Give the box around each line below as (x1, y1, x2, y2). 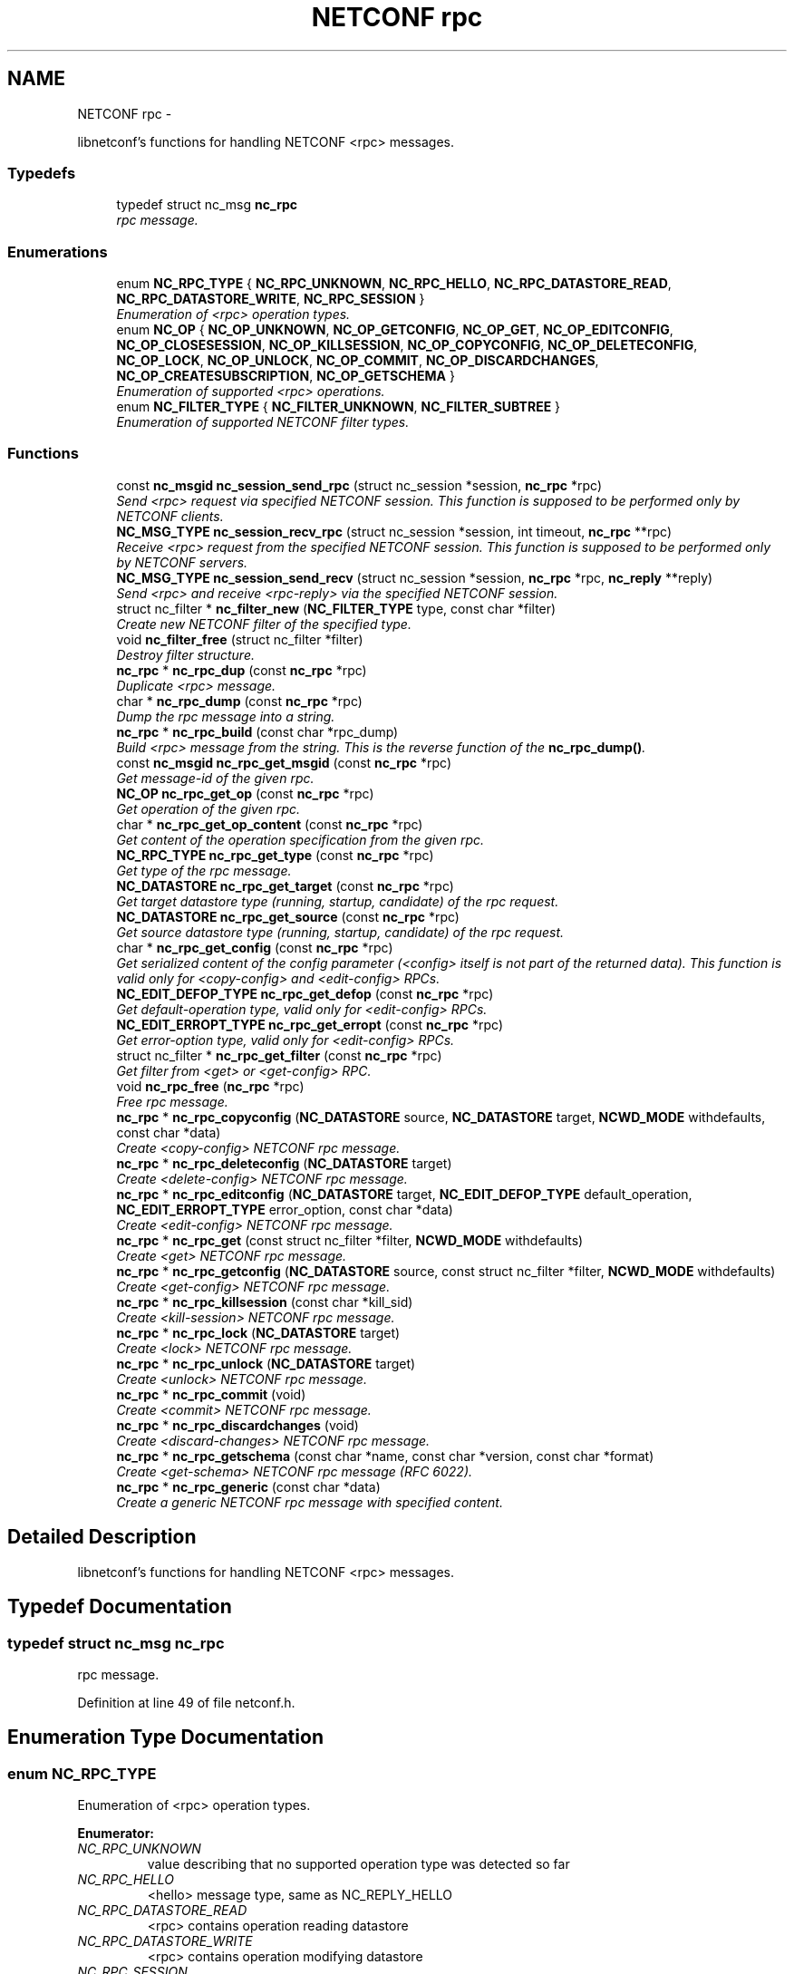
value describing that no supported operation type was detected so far (147, 1856, 570, 1872)
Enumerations (7, 242, 108, 261)
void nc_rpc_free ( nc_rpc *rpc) (116, 1078, 305, 1094)
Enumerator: (77, 1825, 155, 1842)
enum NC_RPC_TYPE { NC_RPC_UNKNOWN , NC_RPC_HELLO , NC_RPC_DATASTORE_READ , (116, 276, 672, 292)
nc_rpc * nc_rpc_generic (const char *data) (116, 1478, 381, 1495)
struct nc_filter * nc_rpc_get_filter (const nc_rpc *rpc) (116, 1047, 442, 1063)
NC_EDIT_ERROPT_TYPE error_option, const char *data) (116, 1201, 453, 1217)
